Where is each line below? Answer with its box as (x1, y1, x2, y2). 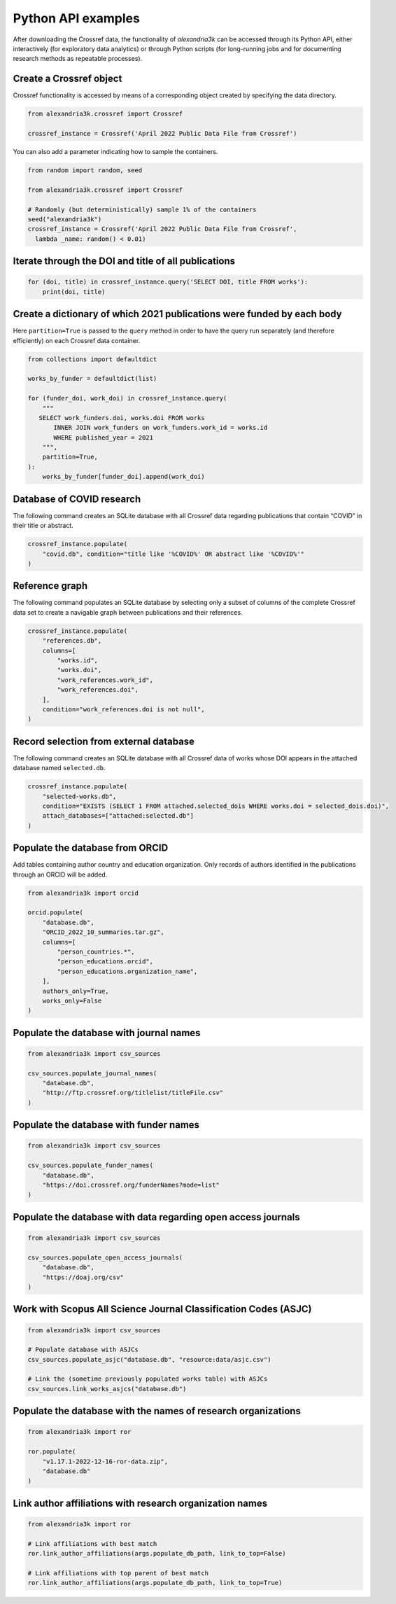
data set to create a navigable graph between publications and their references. (13, 608, 243, 616)
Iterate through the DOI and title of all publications (13, 256, 236, 267)
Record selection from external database (13, 735, 195, 747)
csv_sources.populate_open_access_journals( (27, 1253, 183, 1262)
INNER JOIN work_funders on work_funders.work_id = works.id (53, 424, 268, 432)
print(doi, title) (42, 288, 106, 295)
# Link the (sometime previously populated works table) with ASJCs (27, 1375, 268, 1383)
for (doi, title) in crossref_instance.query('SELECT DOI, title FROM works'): (27, 278, 309, 286)
